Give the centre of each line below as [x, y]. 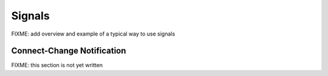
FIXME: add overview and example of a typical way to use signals [93, 34]
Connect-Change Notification [69, 51]
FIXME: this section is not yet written [57, 65]
